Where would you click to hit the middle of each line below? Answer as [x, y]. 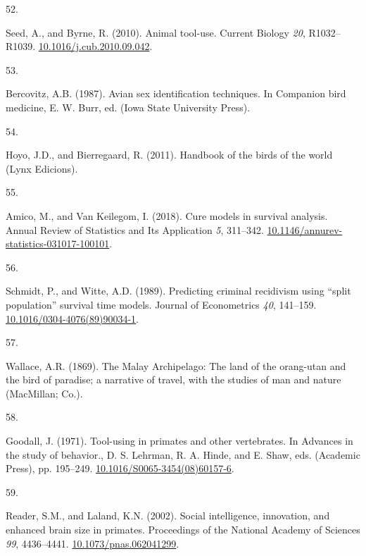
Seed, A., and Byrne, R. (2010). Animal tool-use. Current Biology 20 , [156, 32]
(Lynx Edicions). [42, 168]
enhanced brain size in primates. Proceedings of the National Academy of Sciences [183, 530]
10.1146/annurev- [305, 229]
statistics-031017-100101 [58, 243]
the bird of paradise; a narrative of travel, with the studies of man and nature [173, 379]
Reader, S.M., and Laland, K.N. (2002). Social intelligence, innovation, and [168, 515]
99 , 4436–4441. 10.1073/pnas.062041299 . [93, 543]
